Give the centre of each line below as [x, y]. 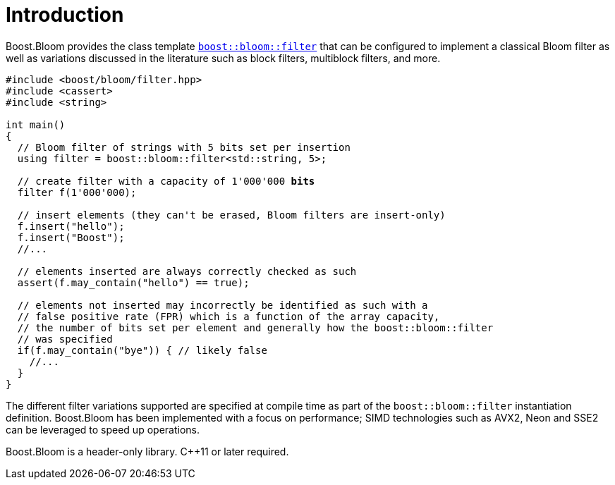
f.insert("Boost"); [71, 237]
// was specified [65, 339]
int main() [36, 124]
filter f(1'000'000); [77, 192]
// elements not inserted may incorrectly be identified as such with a [223, 305]
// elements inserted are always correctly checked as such [187, 271]
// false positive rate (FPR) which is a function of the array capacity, [229, 316]
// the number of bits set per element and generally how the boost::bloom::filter [255, 327]
